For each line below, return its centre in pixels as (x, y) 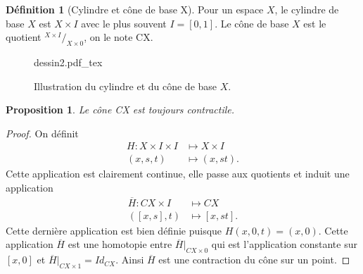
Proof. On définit (42, 133)
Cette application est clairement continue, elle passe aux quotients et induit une (178, 174)
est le (315, 23)
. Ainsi (130, 260)
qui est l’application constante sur (284, 244)
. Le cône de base (252, 23)
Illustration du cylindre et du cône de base (126, 86)
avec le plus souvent (124, 23)
